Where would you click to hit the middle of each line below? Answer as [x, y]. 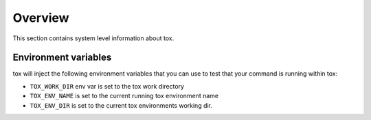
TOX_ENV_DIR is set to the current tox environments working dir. [121, 105]
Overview [41, 18]
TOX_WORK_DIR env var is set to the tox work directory [107, 86]
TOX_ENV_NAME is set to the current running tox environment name [124, 96]
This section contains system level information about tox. [93, 38]
